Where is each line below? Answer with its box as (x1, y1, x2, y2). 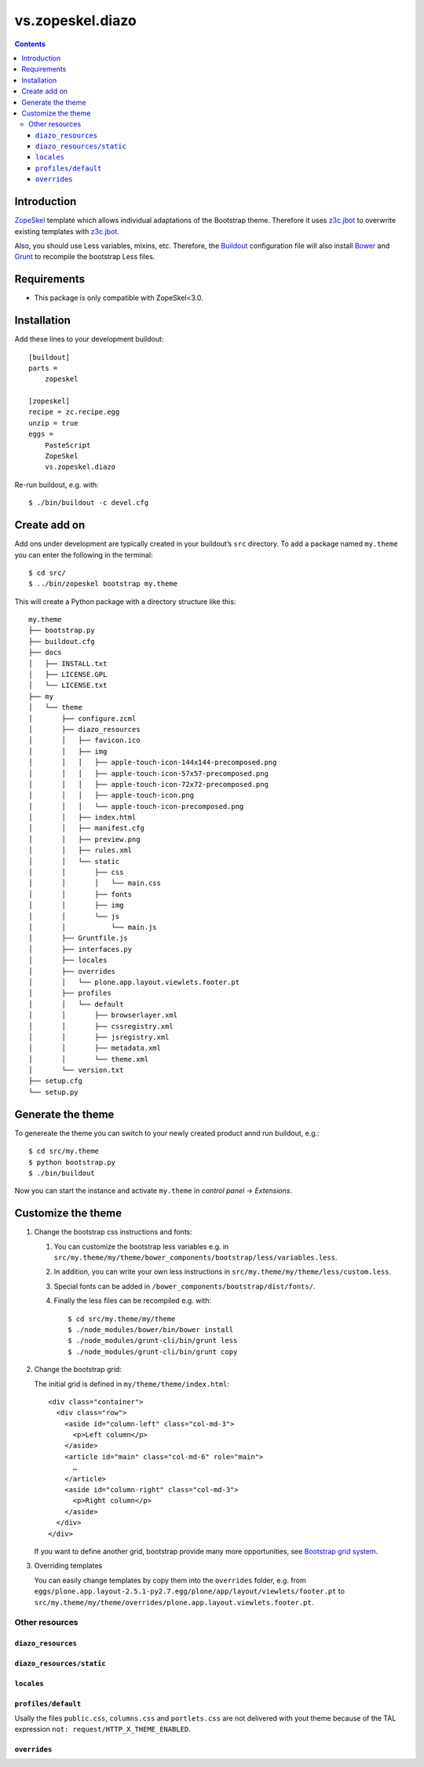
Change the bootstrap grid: (34, 1365, 122, 1374)
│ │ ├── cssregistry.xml (28, 1022, 174, 1030)
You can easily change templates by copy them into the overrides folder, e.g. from (34, 1575, 306, 1585)
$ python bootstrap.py (28, 1158, 116, 1166)
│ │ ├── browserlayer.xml (28, 1011, 178, 1020)
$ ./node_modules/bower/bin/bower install (68, 1325, 234, 1334)
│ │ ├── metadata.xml (28, 1044, 161, 1052)
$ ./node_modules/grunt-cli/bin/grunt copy (68, 1347, 238, 1356)
